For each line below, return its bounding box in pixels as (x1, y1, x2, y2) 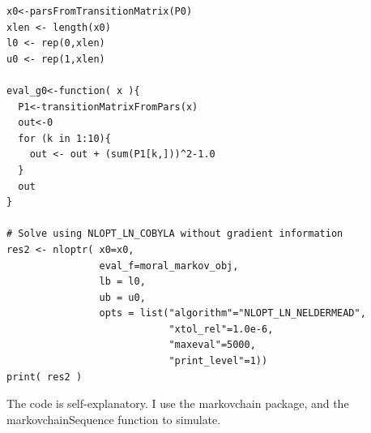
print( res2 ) (6, 371, 83, 383)
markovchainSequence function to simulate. (6, 410, 221, 427)
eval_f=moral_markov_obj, (99, 259, 239, 272)
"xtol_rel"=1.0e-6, (168, 323, 274, 335)
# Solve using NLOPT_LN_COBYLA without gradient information (6, 228, 343, 240)
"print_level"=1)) (168, 355, 268, 367)
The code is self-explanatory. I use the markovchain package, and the (6, 395, 349, 412)
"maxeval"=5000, (168, 339, 256, 351)
